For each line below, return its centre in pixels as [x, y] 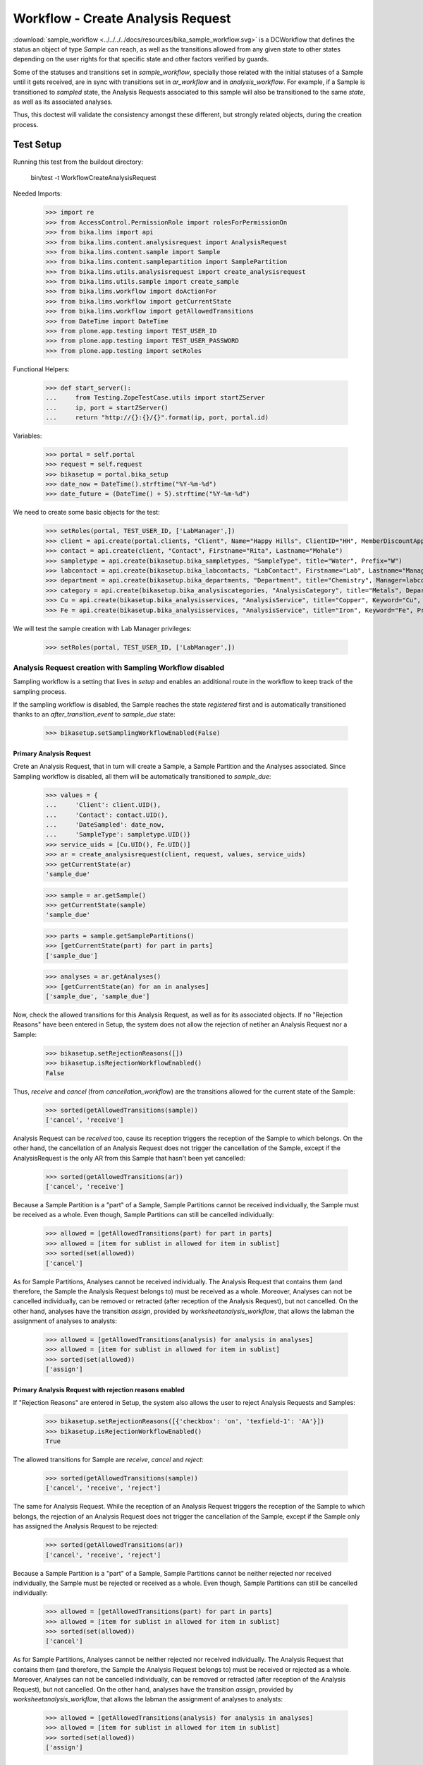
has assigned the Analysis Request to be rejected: [86, 1526]
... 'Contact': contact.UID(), [107, 815]
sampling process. [40, 691]
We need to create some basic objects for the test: [86, 513]
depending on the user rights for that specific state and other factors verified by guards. [141, 59]
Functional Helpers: [41, 369]
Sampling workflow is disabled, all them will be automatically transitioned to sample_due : [142, 776]
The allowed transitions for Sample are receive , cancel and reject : [108, 1459]
